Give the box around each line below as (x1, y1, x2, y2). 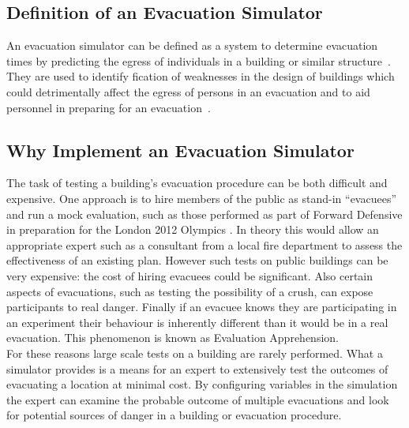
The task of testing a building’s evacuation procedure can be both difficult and (6, 175, 388, 191)
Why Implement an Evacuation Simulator (6, 137, 355, 162)
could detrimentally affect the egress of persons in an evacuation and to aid (6, 83, 370, 99)
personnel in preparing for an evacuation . (6, 99, 211, 115)
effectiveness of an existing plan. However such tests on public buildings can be (6, 252, 388, 268)
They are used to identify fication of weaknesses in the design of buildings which (6, 68, 395, 84)
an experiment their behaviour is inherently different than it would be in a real (6, 313, 388, 330)
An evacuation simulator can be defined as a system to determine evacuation (6, 37, 378, 54)
